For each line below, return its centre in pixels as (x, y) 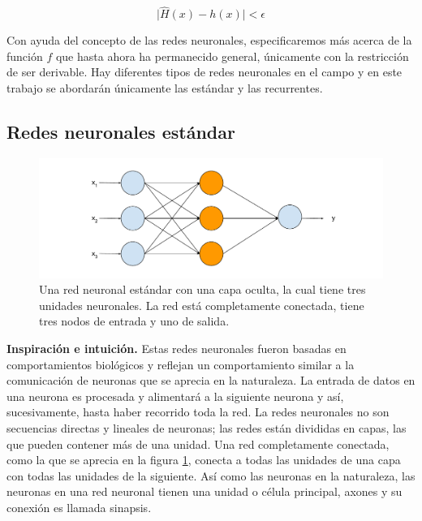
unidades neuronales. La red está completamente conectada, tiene (202, 305)
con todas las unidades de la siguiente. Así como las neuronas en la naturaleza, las (211, 475)
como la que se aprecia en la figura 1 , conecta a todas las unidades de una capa (204, 460)
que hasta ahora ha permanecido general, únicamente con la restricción (232, 56)
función (25, 56)
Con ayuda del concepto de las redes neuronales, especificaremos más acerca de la (209, 40)
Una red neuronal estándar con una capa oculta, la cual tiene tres (202, 289)
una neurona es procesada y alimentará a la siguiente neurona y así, (175, 396)
